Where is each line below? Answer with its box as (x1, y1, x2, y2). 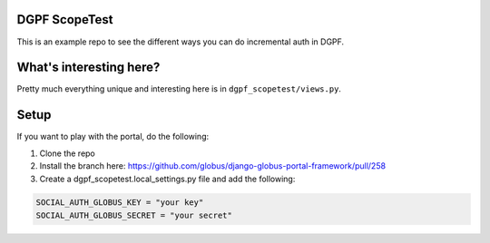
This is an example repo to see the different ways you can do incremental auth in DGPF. (16, 36, 345, 47)
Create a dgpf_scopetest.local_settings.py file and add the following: (39, 173, 296, 184)
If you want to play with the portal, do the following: (16, 131, 210, 142)
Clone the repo (39, 148, 95, 159)
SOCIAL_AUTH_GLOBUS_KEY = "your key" (35, 198, 204, 208)
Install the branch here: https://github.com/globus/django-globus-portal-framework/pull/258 (39, 160, 386, 171)
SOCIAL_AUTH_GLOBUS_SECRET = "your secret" (35, 209, 233, 220)
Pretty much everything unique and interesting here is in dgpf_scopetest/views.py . (16, 83, 342, 94)
